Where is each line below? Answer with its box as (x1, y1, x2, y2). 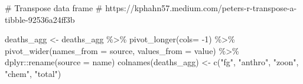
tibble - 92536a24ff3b (5, 13, 75, 25)
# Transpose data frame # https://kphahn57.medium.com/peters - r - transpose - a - (5, 2, 297, 14)
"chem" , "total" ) (5, 67, 61, 79)
